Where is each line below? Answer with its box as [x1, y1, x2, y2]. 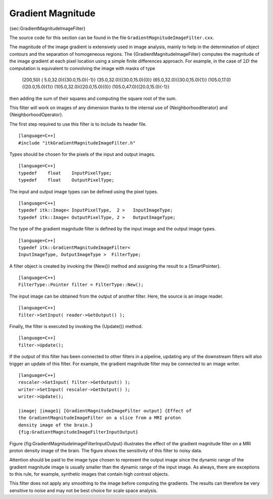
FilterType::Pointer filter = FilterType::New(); [18, 282, 144, 288]
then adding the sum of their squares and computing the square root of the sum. [9, 95, 177, 101]
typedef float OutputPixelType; [18, 177, 115, 183]
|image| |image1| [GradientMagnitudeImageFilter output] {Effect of [18, 408, 192, 413]
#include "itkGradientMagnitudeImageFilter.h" [18, 140, 136, 146]
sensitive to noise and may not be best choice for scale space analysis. [9, 487, 158, 493]
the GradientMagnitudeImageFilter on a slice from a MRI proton [18, 415, 181, 421]
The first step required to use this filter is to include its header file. [9, 121, 147, 127]
